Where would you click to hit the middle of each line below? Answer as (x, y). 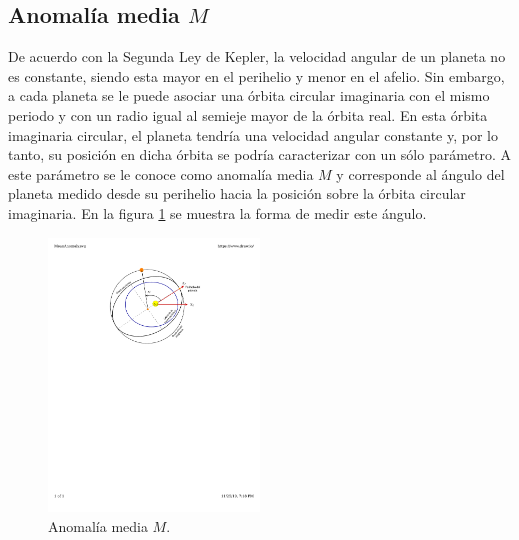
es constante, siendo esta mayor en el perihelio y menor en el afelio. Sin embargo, (256, 75)
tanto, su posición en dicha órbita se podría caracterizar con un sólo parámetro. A (260, 154)
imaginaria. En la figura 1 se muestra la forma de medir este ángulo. (217, 212)
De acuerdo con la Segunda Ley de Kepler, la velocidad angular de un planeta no (257, 56)
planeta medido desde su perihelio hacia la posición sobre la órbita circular (237, 193)
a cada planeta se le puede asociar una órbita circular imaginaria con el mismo (249, 95)
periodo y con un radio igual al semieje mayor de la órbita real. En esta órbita (248, 114)
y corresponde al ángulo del (420, 173)
